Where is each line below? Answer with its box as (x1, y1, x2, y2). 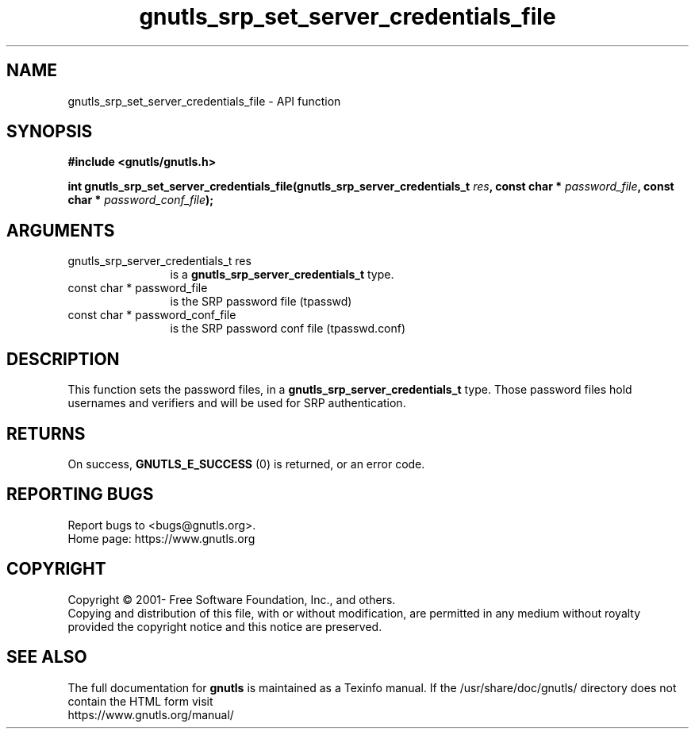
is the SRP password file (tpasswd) (170, 294, 352, 309)
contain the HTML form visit (67, 694, 213, 708)
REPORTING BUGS (6, 484, 154, 505)
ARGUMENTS (6, 220, 115, 241)
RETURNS (6, 423, 86, 444)
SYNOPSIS (6, 121, 93, 142)
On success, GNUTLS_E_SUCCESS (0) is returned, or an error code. (67, 456, 425, 471)
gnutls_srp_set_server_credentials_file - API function (67, 94, 341, 108)
